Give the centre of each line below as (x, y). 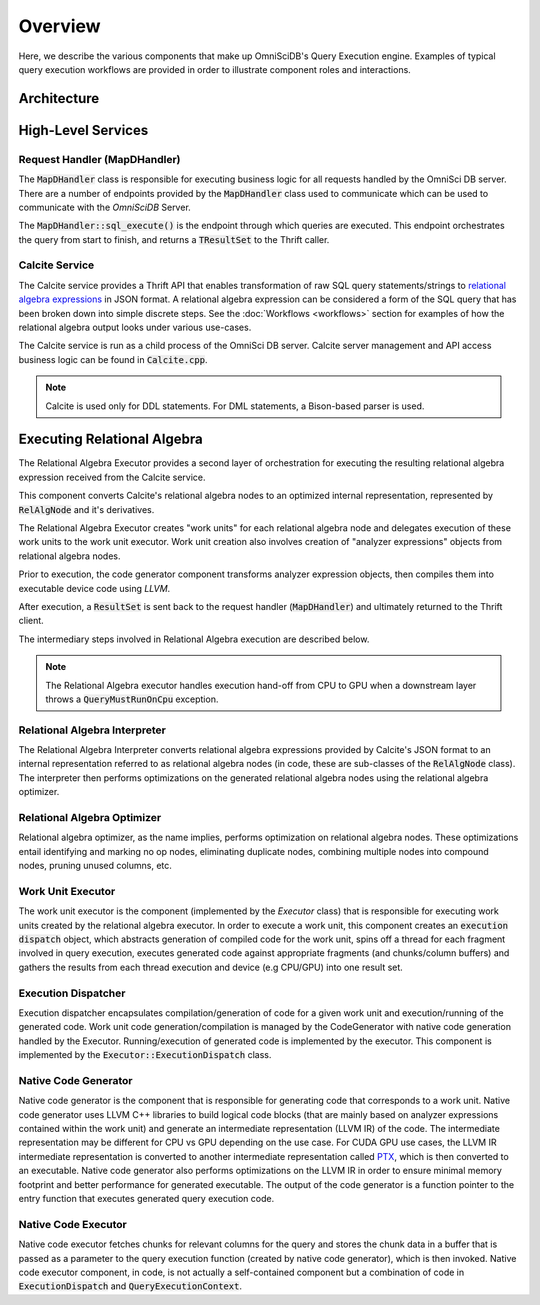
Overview (59, 26)
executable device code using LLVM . (94, 588)
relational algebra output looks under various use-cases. (135, 327)
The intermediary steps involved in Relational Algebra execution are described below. (194, 639)
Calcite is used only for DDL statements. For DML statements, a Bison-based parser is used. (235, 406)
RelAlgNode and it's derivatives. (86, 509)
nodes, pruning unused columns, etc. (95, 866)
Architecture (59, 98)
